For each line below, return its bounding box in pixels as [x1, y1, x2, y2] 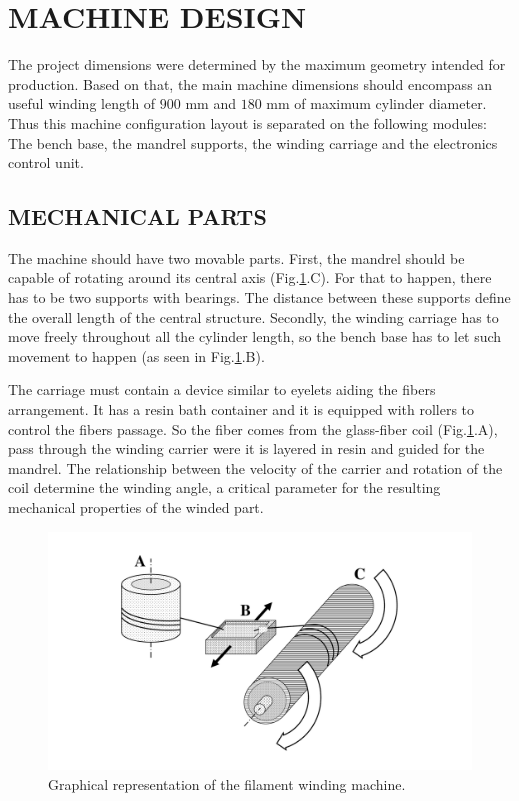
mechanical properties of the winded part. [8, 497, 264, 518]
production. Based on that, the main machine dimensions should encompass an [8, 73, 493, 94]
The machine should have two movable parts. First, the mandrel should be [8, 247, 465, 268]
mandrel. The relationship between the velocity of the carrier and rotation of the [8, 457, 503, 478]
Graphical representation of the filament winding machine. [48, 773, 406, 794]
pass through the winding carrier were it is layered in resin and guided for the [8, 438, 485, 459]
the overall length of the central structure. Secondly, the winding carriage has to [8, 306, 499, 327]
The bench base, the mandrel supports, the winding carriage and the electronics [8, 132, 498, 153]
